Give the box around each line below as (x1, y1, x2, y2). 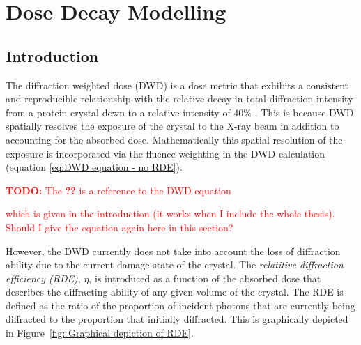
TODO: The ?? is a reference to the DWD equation (6, 183, 231, 197)
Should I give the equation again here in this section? (6, 220, 233, 234)
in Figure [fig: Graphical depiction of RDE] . (6, 325, 194, 340)
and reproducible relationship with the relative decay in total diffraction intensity (6, 91, 353, 106)
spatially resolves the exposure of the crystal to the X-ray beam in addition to (6, 118, 339, 133)
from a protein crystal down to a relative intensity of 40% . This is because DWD (6, 105, 354, 119)
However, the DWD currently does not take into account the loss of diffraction (6, 243, 341, 258)
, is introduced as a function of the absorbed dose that (89, 270, 321, 285)
